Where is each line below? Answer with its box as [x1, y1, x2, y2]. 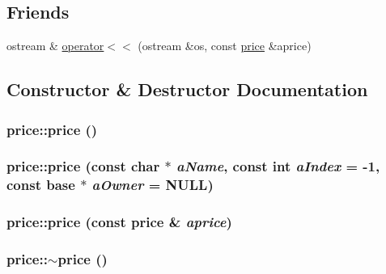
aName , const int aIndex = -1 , [176, 156, 380, 176]
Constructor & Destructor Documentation [6, 77, 368, 102]
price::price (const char [6, 156, 160, 176]
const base [6, 175, 75, 195]
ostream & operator [6, 37, 104, 54]
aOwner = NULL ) [91, 175, 214, 195]
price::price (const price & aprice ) [6, 212, 232, 232]
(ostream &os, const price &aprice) [138, 37, 312, 54]
